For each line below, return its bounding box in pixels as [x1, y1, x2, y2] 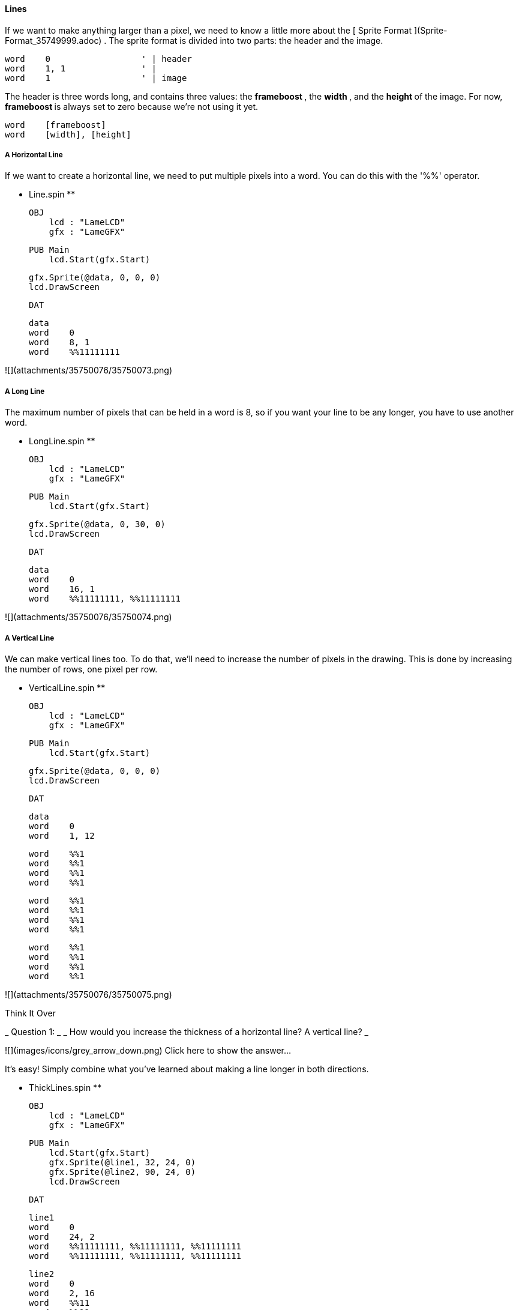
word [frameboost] [5, 119, 106, 130]
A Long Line [5, 387, 45, 396]
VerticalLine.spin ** [29, 682, 106, 693]
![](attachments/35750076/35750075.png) [5, 989, 172, 1000]
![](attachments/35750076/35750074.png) [5, 612, 172, 623]
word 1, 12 [29, 830, 95, 841]
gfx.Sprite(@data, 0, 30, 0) [29, 519, 166, 530]
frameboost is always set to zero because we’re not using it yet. [5, 101, 259, 112]
